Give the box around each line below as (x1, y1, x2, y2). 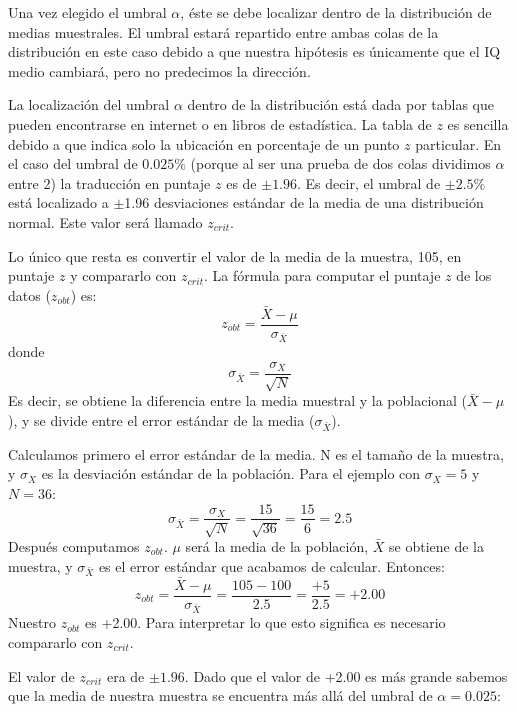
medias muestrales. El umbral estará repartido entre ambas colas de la (8, 21, 439, 42)
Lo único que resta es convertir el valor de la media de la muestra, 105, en (8, 245, 462, 266)
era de (106, 665, 145, 686)
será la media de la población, (185, 535, 369, 556)
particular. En (415, 133, 502, 154)
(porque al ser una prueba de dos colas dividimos (190, 153, 491, 174)
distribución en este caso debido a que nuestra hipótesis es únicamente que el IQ (8, 41, 501, 62)
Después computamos (8, 535, 140, 556)
